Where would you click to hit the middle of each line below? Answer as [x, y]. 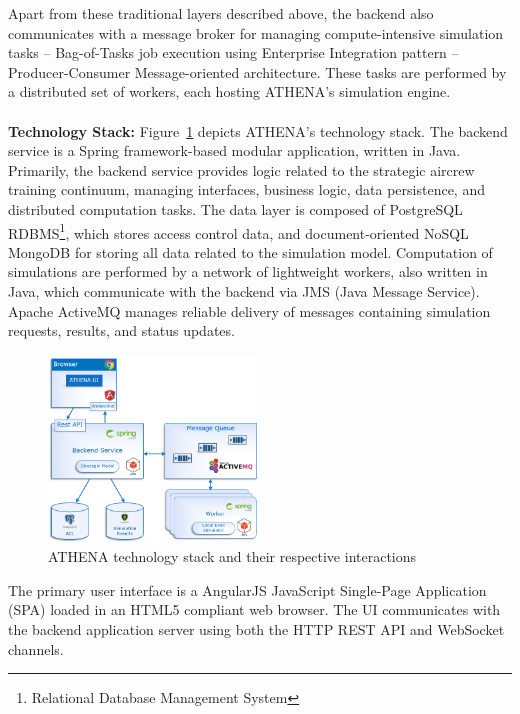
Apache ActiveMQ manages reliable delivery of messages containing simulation [249, 310]
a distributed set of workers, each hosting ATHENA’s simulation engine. [229, 91]
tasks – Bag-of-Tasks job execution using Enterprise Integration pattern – [233, 52]
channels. [36, 648]
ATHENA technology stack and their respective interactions [232, 556]
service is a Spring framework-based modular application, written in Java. [234, 150]
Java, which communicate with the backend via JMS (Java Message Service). [244, 290]
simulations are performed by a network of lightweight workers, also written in [248, 271]
